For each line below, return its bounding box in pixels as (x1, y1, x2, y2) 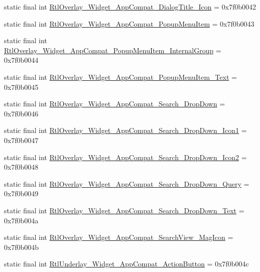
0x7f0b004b (4, 241, 39, 252)
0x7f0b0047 (4, 134, 39, 145)
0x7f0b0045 (4, 81, 39, 92)
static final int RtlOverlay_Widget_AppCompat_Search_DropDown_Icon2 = (4, 152, 247, 162)
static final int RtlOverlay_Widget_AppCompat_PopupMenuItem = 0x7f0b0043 (4, 18, 254, 29)
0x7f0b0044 (4, 55, 39, 65)
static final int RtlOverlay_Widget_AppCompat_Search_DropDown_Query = (4, 178, 249, 189)
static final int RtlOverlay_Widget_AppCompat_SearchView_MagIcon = (4, 232, 233, 242)
